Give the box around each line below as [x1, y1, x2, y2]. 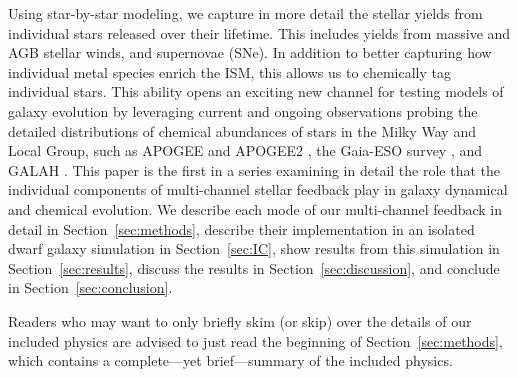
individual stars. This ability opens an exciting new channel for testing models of [8, 81, 504, 102]
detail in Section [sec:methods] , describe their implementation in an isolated [8, 218, 475, 239]
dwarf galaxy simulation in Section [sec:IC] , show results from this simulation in [8, 238, 500, 259]
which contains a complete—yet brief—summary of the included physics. [8, 350, 453, 371]
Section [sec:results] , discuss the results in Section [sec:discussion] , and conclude [8, 257, 500, 278]
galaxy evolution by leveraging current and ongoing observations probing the [8, 100, 478, 121]
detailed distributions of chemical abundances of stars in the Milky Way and [8, 120, 476, 141]
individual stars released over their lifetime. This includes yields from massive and [8, 22, 511, 43]
